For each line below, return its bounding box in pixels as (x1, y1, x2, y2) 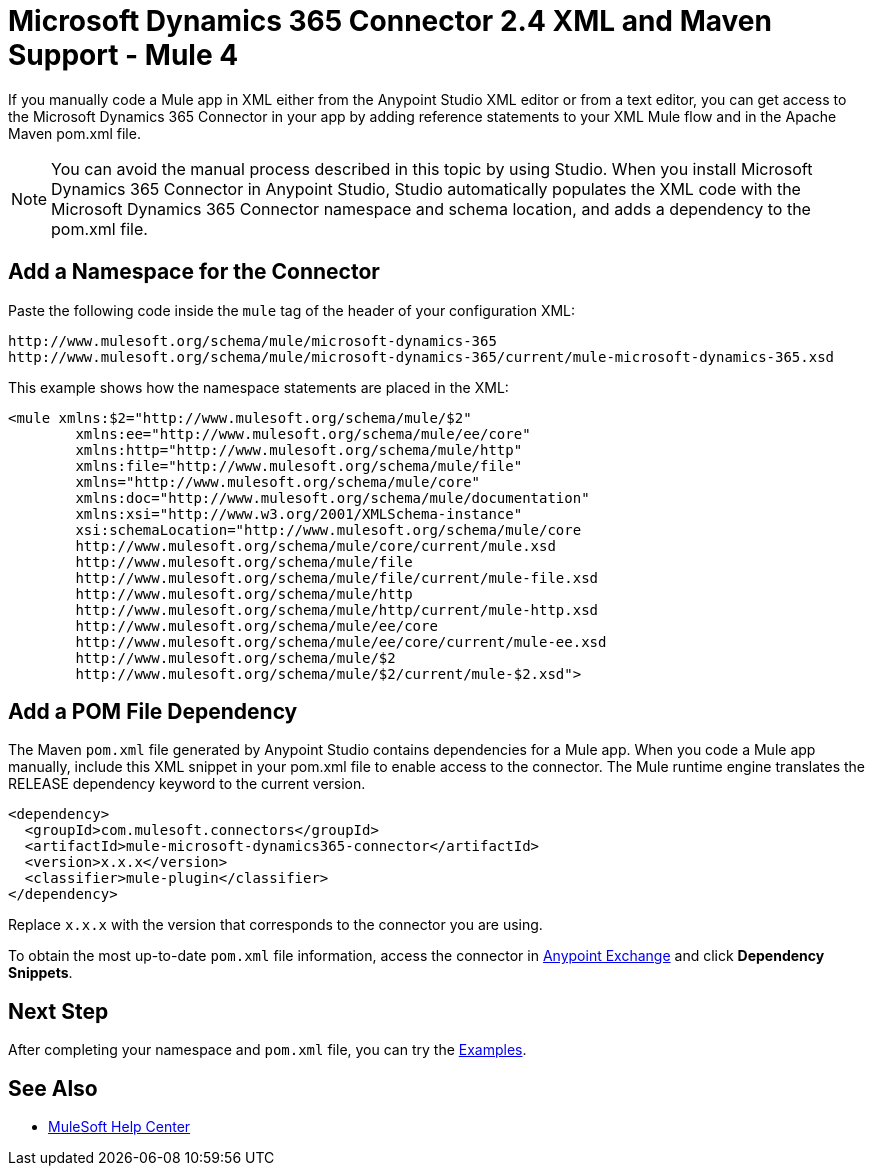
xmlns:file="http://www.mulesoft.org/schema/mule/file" (75, 457, 523, 474)
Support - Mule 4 (8, 38, 239, 72)
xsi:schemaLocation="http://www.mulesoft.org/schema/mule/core (75, 521, 582, 538)
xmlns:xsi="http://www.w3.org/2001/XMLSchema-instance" (75, 505, 523, 522)
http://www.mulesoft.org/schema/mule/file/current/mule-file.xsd (75, 569, 599, 586)
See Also (8, 1075, 98, 1101)
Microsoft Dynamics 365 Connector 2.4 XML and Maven (8, 4, 772, 38)
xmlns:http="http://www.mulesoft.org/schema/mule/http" (75, 441, 523, 458)
